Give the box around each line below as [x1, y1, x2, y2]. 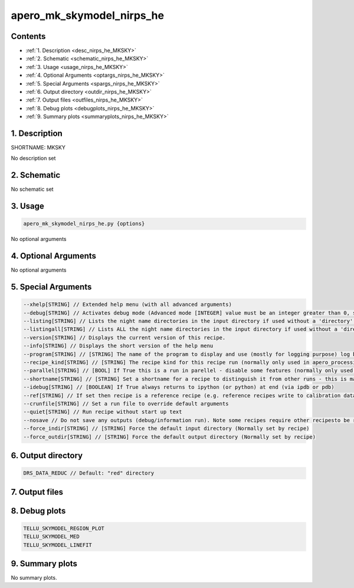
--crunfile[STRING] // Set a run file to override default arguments [23, 400, 229, 407]
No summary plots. [11, 574, 57, 582]
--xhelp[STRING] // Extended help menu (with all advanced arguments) [23, 301, 232, 308]
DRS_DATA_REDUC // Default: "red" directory [23, 470, 155, 476]
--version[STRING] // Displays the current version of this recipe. [23, 334, 226, 341]
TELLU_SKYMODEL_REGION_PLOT [23, 525, 104, 531]
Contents [11, 31, 46, 41]
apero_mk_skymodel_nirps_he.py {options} [23, 220, 145, 227]
